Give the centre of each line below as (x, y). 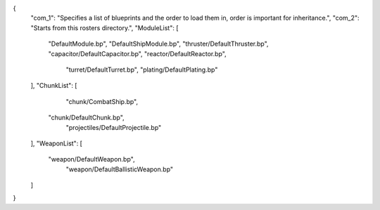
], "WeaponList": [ (56, 143)
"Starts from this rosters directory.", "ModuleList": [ (104, 27)
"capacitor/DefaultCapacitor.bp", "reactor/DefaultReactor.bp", (137, 53)
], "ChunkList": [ (54, 86)
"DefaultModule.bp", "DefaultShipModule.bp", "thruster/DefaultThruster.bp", (158, 44)
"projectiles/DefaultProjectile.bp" (114, 127)
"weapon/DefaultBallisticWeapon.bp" (120, 169)
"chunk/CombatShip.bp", (102, 101)
